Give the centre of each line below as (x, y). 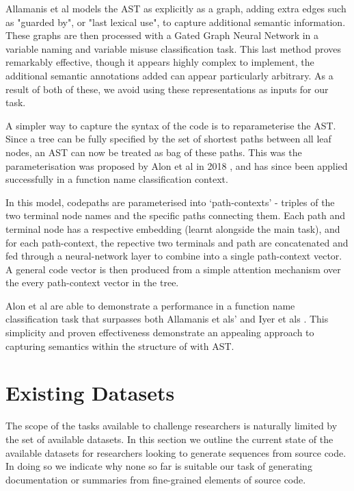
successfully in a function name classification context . (117, 179)
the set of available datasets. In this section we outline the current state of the (169, 439)
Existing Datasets (90, 393)
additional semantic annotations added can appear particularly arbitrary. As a (169, 75)
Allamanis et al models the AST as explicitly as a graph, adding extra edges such (176, 8)
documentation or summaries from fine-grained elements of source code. (156, 479)
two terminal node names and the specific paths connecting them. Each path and (176, 215)
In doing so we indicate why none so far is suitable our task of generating (159, 466)
